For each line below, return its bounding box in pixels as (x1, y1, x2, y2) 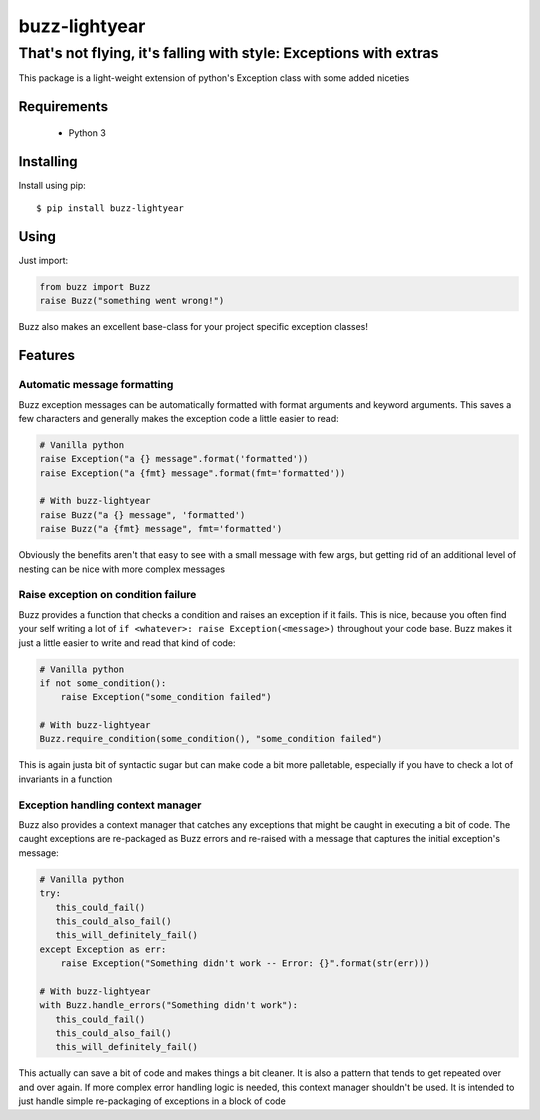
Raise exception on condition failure (18, 588, 197, 602)
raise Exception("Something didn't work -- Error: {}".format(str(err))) (60, 958, 430, 969)
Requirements (18, 98, 109, 115)
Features (18, 347, 75, 364)
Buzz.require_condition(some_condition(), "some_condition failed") (39, 733, 383, 745)
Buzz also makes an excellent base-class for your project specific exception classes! (18, 321, 369, 333)
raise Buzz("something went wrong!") (39, 295, 225, 307)
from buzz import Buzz (39, 281, 151, 292)
